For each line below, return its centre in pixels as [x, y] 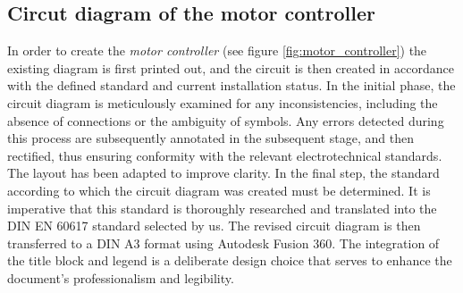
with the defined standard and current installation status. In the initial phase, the [231, 85]
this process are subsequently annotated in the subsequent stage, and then [210, 138]
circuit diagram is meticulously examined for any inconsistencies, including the [223, 102]
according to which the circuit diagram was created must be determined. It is [219, 190]
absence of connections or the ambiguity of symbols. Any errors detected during [226, 120]
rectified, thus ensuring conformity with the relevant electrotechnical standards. [225, 155]
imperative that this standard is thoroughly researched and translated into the [222, 208]
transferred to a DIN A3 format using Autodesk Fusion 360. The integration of [223, 243]
